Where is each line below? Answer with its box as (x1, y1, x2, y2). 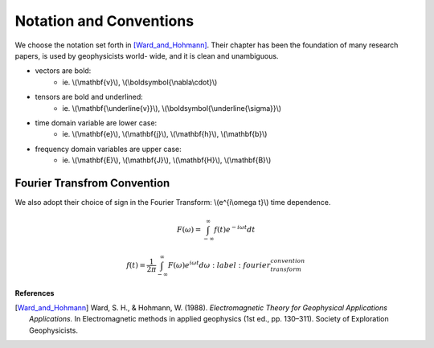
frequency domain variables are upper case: (35, 144, 182, 154)
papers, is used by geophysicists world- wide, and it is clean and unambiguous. (14, 51, 279, 60)
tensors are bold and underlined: (35, 92, 144, 102)
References (14, 288, 55, 297)
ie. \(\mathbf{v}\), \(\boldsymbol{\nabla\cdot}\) (62, 77, 218, 87)
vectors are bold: (35, 66, 92, 76)
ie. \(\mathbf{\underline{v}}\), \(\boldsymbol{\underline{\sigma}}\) (62, 103, 281, 113)
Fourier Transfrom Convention (14, 176, 170, 190)
